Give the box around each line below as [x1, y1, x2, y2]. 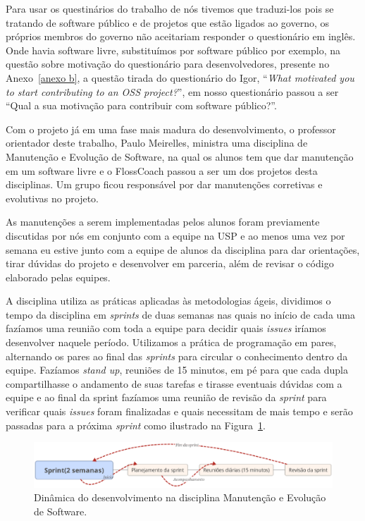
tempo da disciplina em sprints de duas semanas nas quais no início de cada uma [6, 307, 355, 321]
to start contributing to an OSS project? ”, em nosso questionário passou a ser [6, 84, 339, 99]
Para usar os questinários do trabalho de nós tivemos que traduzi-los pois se [6, 1, 334, 16]
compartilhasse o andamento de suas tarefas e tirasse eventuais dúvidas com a [6, 376, 342, 391]
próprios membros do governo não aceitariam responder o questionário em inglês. [6, 29, 356, 44]
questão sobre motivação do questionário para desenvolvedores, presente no [6, 56, 330, 71]
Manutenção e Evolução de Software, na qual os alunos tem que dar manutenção [6, 149, 354, 164]
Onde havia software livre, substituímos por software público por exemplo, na [6, 42, 341, 57]
